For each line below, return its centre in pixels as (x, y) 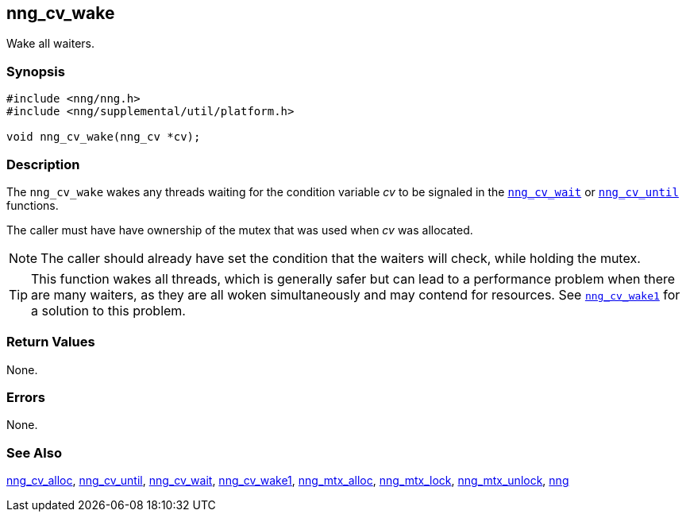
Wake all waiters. (51, 44)
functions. (33, 205)
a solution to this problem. (108, 310)
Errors (26, 398)
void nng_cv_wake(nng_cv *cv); (104, 137)
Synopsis (36, 71)
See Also (34, 452)
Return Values (51, 342)
